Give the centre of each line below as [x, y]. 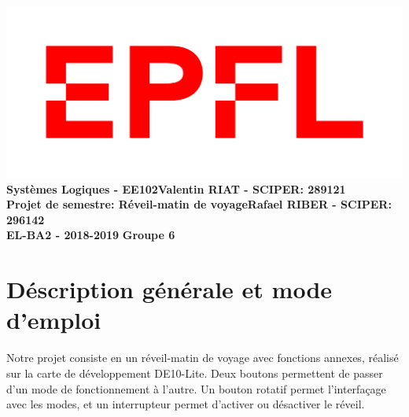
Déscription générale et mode [169, 289]
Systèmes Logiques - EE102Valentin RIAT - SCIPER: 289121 [176, 188]
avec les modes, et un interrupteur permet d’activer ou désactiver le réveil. [186, 404]
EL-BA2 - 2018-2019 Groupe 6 [91, 235]
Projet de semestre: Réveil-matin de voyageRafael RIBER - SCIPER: [199, 204]
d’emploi [54, 320]
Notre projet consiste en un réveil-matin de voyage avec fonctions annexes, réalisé [203, 358]
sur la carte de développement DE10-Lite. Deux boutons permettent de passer [195, 373]
